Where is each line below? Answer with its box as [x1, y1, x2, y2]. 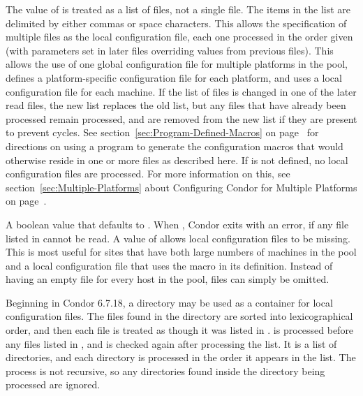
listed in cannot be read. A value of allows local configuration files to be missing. [6, 230, 350, 245]
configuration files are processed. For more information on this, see [6, 166, 290, 181]
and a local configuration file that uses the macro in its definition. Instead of [6, 258, 333, 272]
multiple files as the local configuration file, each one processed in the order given [6, 29, 353, 44]
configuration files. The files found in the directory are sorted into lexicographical [6, 309, 353, 323]
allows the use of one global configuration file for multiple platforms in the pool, [6, 57, 348, 71]
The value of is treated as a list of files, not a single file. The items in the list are [6, 2, 351, 16]
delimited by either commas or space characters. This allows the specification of [6, 15, 347, 30]
